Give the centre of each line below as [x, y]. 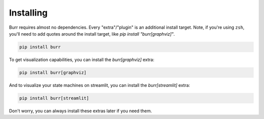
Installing [28, 13]
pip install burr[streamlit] [54, 98]
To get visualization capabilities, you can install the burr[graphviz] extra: [82, 59]
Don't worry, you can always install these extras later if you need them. [81, 111]
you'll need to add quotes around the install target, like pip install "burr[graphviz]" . [92, 34]
